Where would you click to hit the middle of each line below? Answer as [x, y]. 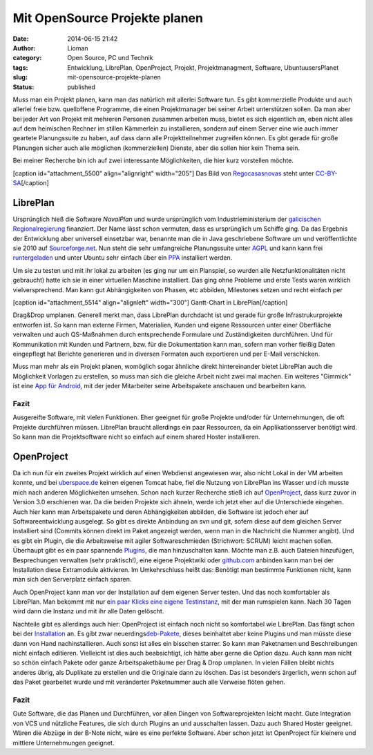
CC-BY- [326, 173]
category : [27, 58]
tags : [20, 67]
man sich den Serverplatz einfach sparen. [72, 580]
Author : [24, 48]
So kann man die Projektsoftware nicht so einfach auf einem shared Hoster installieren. [136, 437]
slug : [20, 77]
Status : [23, 87]
